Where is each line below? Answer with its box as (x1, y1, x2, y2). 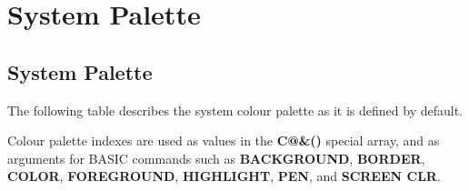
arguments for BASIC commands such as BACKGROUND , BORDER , (7, 148, 425, 167)
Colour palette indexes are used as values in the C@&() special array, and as (7, 131, 440, 150)
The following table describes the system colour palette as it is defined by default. (7, 100, 464, 119)
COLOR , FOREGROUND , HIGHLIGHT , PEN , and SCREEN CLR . (7, 166, 441, 186)
